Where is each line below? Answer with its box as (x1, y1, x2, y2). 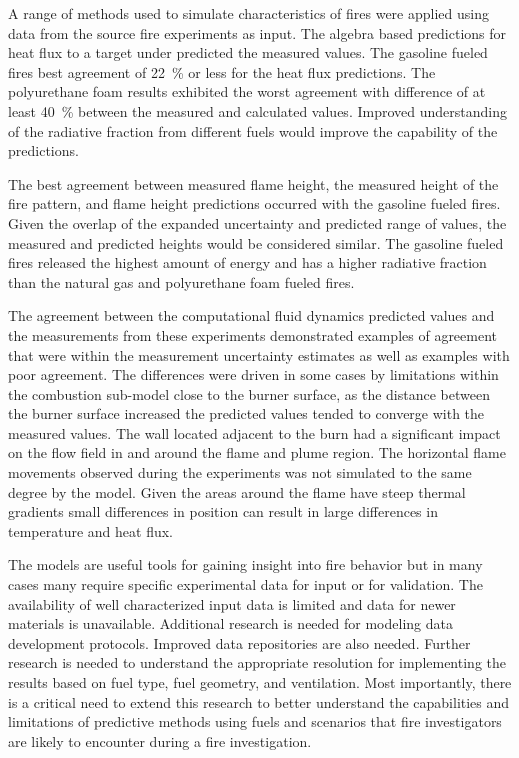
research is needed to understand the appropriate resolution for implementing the (8, 652, 506, 673)
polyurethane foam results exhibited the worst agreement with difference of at (8, 81, 486, 102)
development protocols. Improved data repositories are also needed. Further (8, 632, 471, 653)
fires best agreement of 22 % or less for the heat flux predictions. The (8, 61, 436, 82)
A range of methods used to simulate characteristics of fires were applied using (8, 3, 489, 23)
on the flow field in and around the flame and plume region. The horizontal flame (8, 442, 506, 463)
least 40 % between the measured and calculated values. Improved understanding (8, 100, 507, 121)
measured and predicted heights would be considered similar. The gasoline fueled (8, 232, 504, 253)
